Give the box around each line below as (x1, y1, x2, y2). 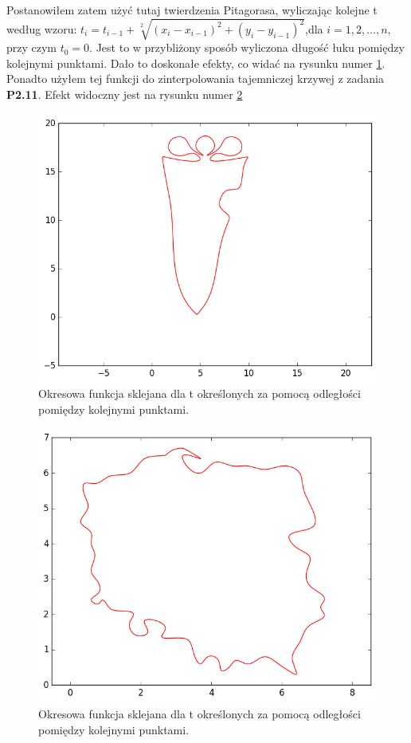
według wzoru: (6, 20, 77, 37)
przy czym (6, 39, 57, 56)
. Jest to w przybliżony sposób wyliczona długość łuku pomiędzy (89, 39, 405, 56)
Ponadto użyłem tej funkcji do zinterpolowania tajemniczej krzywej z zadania (6, 70, 384, 87)
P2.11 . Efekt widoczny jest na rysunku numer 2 (6, 85, 243, 102)
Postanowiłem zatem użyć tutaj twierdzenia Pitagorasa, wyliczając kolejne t (6, 2, 378, 18)
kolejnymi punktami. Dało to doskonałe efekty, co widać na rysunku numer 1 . (6, 54, 386, 71)
